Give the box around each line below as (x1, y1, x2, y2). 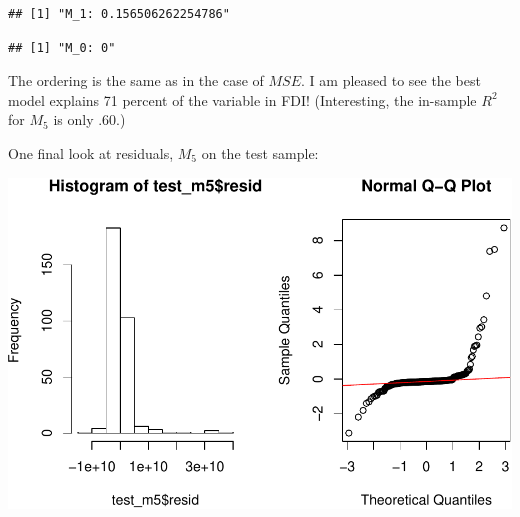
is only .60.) (53, 109, 126, 130)
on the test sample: (201, 142, 319, 163)
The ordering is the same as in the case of (8, 70, 264, 91)
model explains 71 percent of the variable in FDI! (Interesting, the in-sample (8, 89, 477, 110)
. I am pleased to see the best (301, 70, 481, 91)
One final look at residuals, (8, 142, 174, 163)
